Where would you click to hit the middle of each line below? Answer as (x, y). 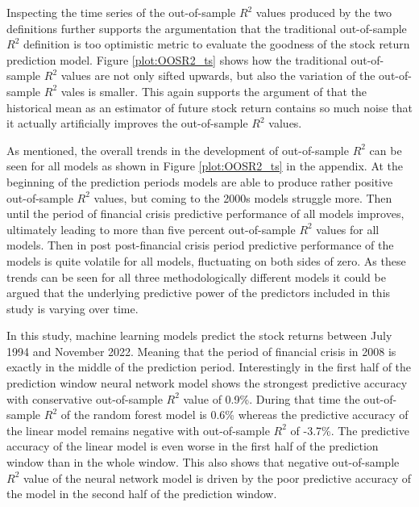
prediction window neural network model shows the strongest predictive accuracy (207, 383)
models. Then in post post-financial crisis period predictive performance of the (200, 245)
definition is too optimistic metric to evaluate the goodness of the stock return (216, 44)
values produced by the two (324, 12)
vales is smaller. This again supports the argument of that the (214, 91)
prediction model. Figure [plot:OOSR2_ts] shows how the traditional (177, 59)
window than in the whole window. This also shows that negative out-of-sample (203, 462)
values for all (348, 229)
